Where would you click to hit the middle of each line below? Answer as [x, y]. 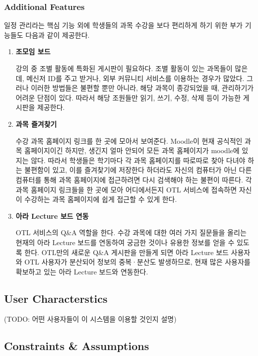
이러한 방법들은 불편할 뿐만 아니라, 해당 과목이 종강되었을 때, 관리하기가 [142, 88]
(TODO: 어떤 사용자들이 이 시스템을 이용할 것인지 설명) [90, 319]
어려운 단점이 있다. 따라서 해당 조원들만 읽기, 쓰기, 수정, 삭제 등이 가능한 [128, 97]
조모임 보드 [33, 51]
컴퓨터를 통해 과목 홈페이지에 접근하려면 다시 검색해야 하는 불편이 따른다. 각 [134, 179]
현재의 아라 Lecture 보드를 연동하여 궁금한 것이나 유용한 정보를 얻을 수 [125, 242]
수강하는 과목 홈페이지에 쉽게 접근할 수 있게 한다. [101, 199]
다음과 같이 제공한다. [58, 35]
